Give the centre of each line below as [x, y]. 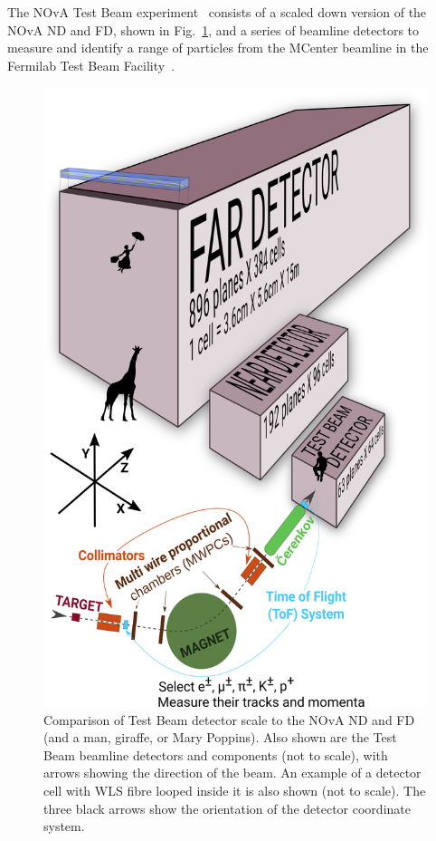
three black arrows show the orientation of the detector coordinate [227, 808]
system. [64, 826]
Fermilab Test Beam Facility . [91, 65]
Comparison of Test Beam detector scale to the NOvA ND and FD [229, 719]
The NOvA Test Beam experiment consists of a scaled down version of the [217, 12]
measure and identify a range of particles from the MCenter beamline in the [218, 48]
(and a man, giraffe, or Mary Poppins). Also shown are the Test [220, 737]
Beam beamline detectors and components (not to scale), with [216, 754]
